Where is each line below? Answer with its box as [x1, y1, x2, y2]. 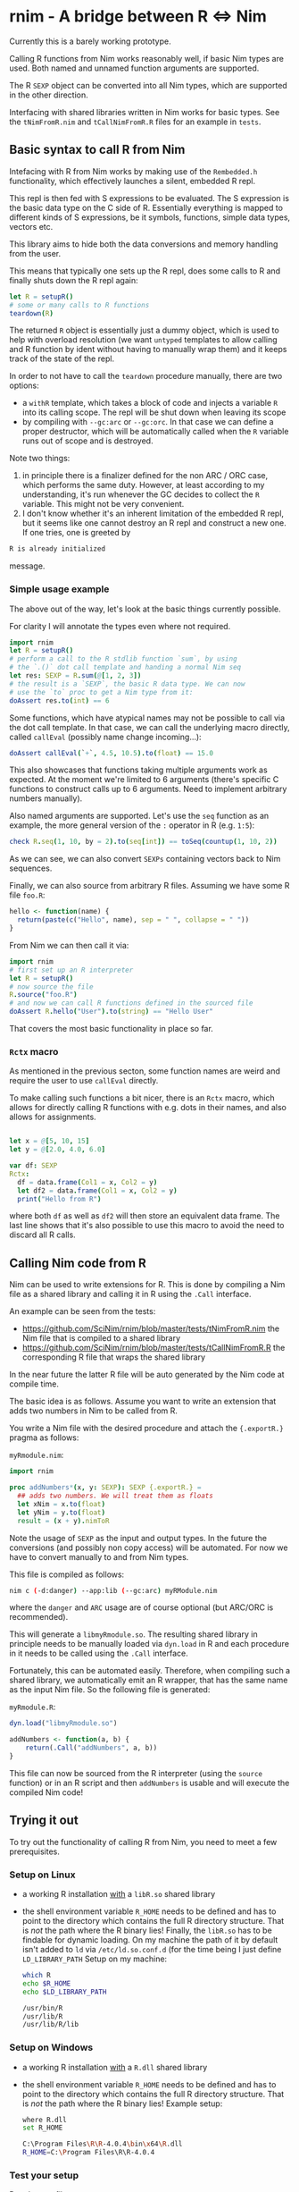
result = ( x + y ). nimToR [17, 1516, 110, 1525]
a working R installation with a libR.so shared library [21, 1889, 216, 1900]
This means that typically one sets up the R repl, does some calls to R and [9, 266, 281, 276]
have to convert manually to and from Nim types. [9, 1551, 189, 1562]
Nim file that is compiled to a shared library [21, 1333, 181, 1344]
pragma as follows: [9, 1432, 79, 1443]
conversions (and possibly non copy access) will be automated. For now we [9, 1542, 288, 1553]
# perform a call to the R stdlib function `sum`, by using [9, 654, 238, 663]
